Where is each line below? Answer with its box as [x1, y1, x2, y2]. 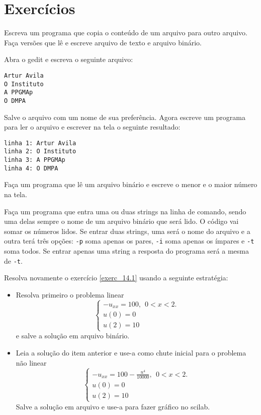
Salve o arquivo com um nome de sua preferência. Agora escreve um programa [4, 111, 245, 122]
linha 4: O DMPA [4, 164, 58, 172]
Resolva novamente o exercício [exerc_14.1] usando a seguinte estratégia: [4, 272, 228, 283]
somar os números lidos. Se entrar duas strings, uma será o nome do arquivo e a [4, 225, 250, 236]
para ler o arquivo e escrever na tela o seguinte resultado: [4, 122, 181, 132]
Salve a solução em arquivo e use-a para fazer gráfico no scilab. [16, 401, 210, 411]
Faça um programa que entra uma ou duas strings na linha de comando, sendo [4, 206, 246, 216]
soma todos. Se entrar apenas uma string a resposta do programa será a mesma [4, 245, 249, 256]
